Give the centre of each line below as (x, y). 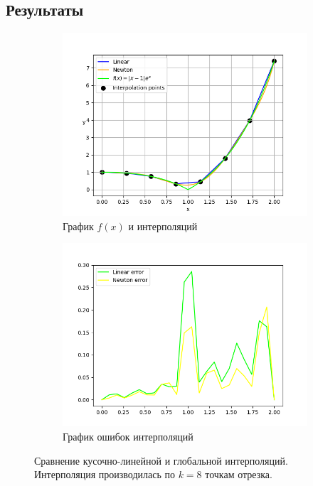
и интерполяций (163, 226)
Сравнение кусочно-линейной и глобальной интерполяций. (161, 460)
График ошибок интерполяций (128, 436)
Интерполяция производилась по (105, 474)
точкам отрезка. (239, 474)
